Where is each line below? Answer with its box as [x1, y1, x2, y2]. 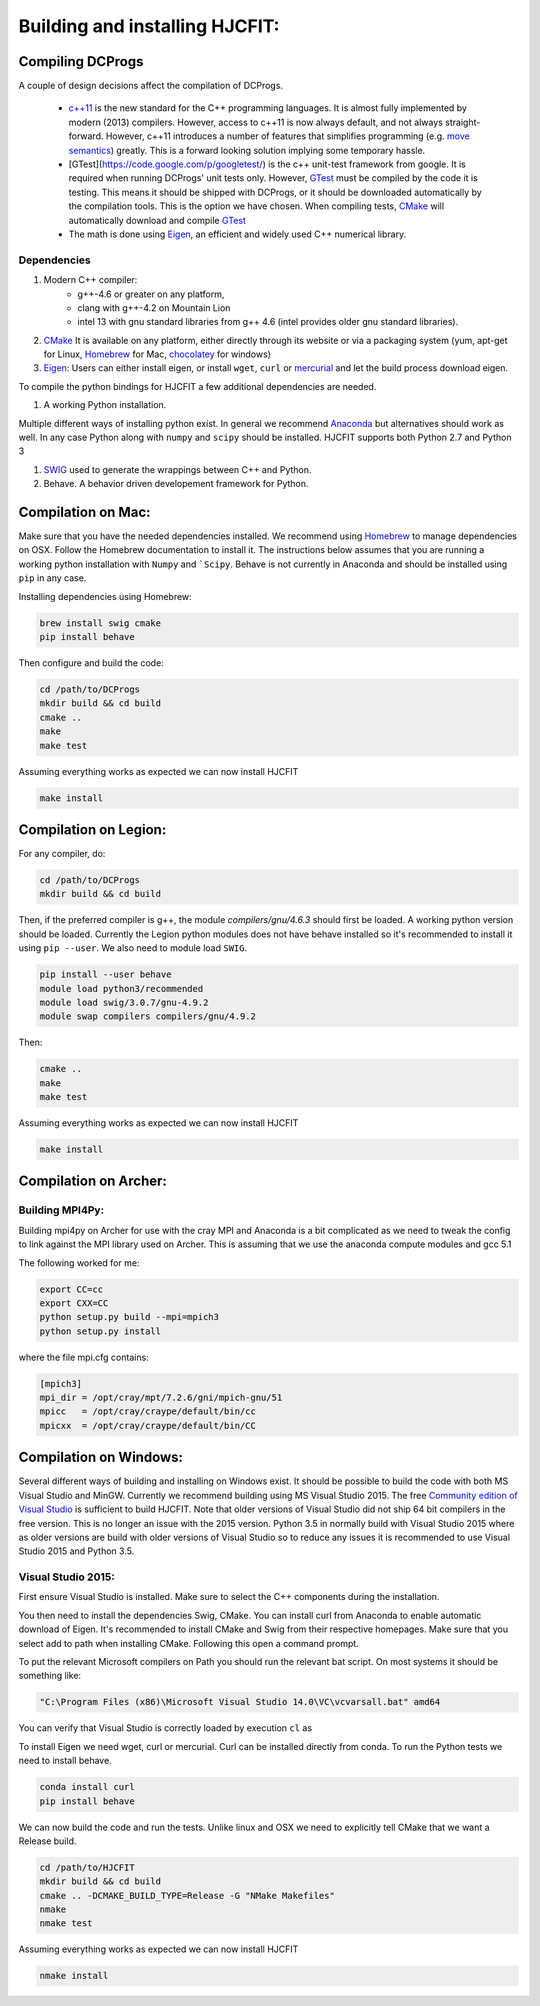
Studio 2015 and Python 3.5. [18, 1545, 135, 1557]
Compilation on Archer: [18, 1173, 167, 1190]
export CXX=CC [39, 1297, 109, 1309]
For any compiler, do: [18, 848, 106, 860]
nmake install [39, 1970, 109, 1982]
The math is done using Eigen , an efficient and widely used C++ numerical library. [68, 228, 407, 240]
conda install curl [39, 1781, 135, 1793]
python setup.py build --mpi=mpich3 [39, 1311, 220, 1323]
